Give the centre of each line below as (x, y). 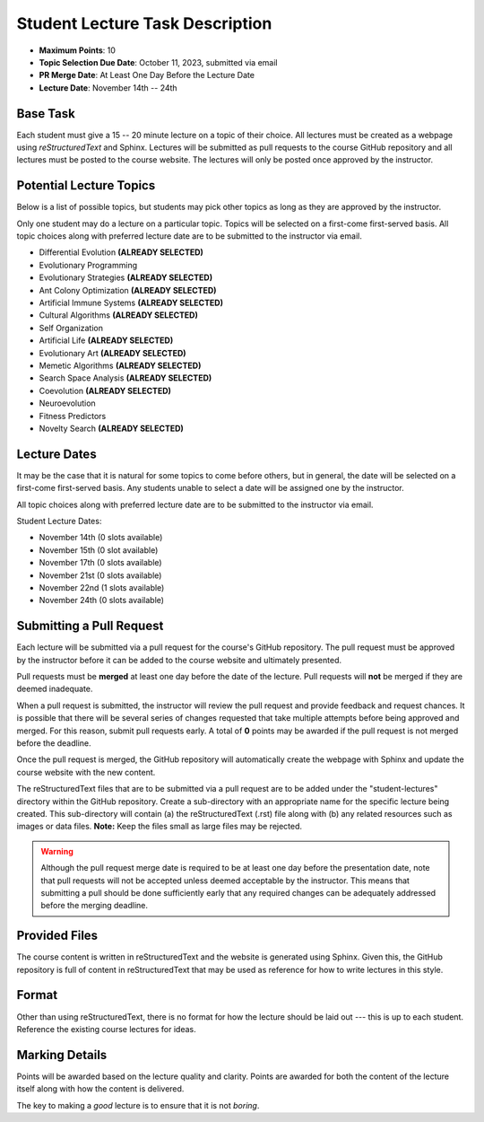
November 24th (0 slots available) (102, 600)
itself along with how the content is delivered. (100, 1089)
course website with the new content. (86, 772)
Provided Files (57, 936)
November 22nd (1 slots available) (102, 587)
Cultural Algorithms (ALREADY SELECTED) (119, 315)
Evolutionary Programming (88, 265)
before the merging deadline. (94, 906)
